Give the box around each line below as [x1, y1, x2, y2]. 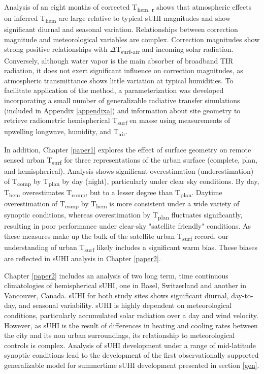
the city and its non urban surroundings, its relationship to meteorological [4, 330, 235, 340]
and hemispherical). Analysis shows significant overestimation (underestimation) [4, 166, 254, 176]
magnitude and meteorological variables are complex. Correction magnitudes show [4, 34, 260, 44]
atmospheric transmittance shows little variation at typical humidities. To [4, 75, 234, 85]
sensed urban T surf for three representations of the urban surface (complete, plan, [4, 154, 258, 166]
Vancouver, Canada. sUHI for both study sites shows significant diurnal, [4, 290, 229, 300]
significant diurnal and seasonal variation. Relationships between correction [4, 24, 238, 35]
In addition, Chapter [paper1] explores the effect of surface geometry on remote [4, 144, 251, 155]
